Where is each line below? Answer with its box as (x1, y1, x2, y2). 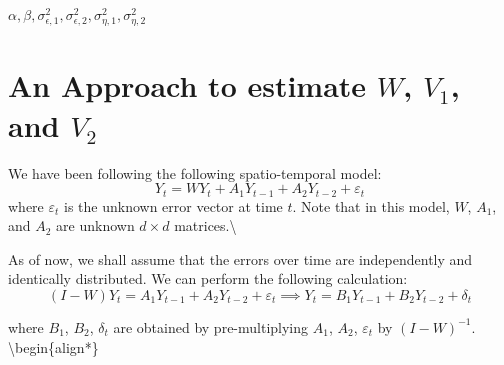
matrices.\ (174, 215, 237, 236)
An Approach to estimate (8, 65, 367, 106)
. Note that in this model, (292, 195, 450, 216)
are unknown (56, 215, 135, 236)
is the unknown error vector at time (64, 195, 283, 216)
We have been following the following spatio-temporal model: (8, 162, 382, 183)
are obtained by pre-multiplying (113, 316, 309, 337)
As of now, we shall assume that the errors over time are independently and (8, 248, 473, 269)
